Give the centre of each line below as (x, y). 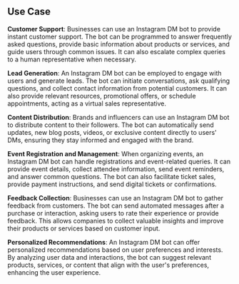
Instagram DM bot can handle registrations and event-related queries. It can (119, 161)
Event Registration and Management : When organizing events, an (106, 153)
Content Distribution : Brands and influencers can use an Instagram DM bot (118, 117)
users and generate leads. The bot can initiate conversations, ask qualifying (119, 81)
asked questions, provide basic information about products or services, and (119, 44)
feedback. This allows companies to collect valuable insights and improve (116, 220)
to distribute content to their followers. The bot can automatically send (111, 125)
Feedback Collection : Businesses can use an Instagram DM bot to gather (115, 198)
